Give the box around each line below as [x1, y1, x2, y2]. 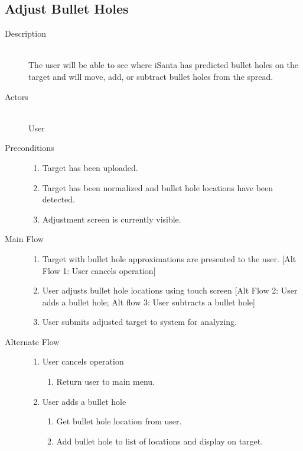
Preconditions [5, 141, 54, 154]
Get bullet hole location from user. [56, 415, 182, 427]
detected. [42, 193, 76, 205]
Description [5, 27, 46, 40]
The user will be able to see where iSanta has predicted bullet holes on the [28, 59, 298, 71]
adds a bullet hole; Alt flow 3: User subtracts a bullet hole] [42, 295, 255, 308]
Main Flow [5, 233, 44, 245]
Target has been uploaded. [42, 161, 138, 173]
